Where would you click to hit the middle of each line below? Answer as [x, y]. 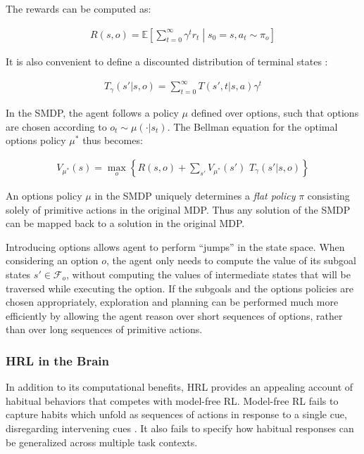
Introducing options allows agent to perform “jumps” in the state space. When [175, 246]
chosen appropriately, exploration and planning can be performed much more [172, 302]
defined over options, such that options [275, 113]
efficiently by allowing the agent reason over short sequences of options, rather [174, 315]
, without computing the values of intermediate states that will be [208, 274]
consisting [328, 195]
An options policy [44, 195]
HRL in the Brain [57, 360]
